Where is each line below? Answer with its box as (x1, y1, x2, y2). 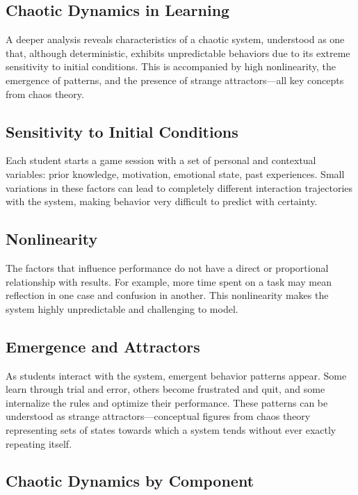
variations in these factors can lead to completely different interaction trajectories (6, 180, 353, 195)
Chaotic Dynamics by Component (6, 470, 254, 492)
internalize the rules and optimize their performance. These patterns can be (6, 395, 328, 409)
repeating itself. (6, 436, 72, 451)
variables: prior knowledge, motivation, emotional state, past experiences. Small (6, 166, 345, 181)
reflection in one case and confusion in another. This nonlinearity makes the (6, 288, 329, 302)
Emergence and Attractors (6, 335, 200, 357)
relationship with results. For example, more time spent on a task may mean (6, 274, 332, 289)
